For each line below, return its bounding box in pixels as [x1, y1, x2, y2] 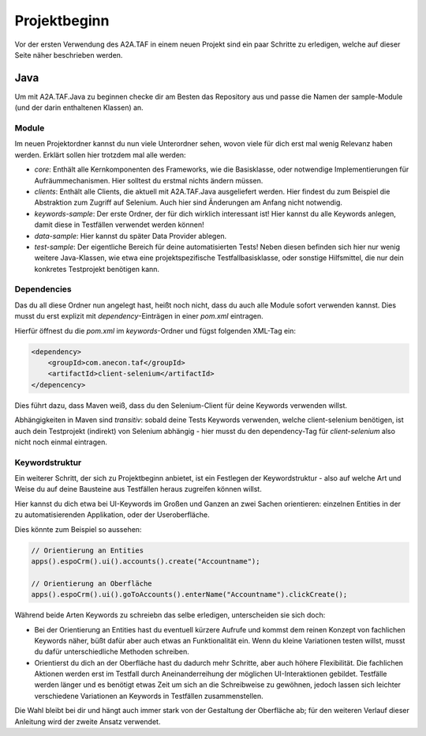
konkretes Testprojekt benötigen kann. [34, 264, 160, 274]
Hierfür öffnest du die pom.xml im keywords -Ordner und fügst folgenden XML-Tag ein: [14, 326, 296, 335]
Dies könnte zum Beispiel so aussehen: [14, 524, 142, 534]
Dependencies [14, 284, 73, 295]
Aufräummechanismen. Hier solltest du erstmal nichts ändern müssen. [34, 176, 263, 185]
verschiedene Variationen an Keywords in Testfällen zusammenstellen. [34, 691, 263, 700]
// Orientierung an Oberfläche [31, 579, 153, 588]
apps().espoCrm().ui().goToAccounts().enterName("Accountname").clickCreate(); [31, 590, 348, 599]
